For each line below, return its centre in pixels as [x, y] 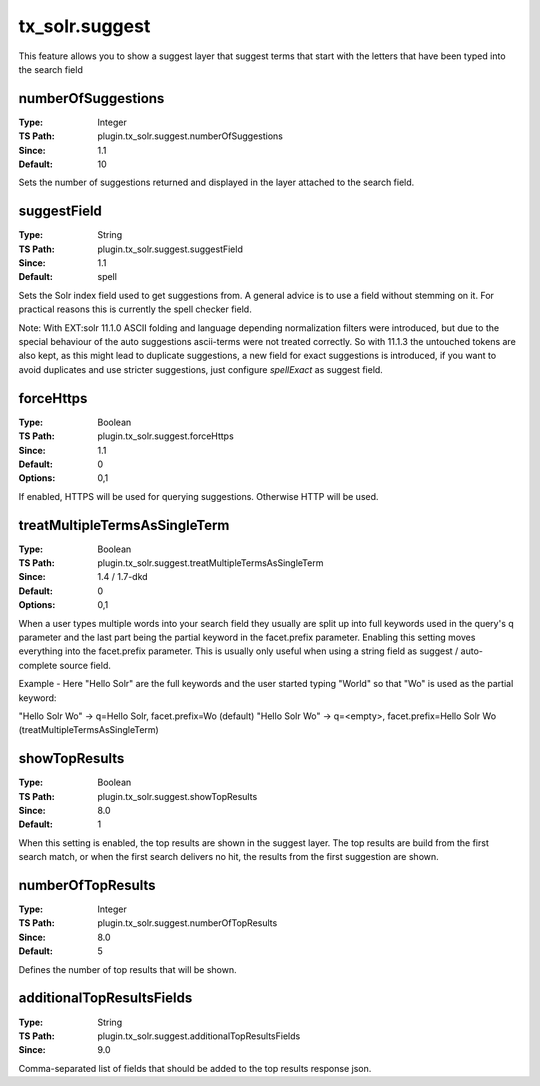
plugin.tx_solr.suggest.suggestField [170, 249]
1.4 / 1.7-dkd [123, 577]
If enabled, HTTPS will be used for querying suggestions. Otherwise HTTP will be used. [198, 496]
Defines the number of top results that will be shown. [127, 969]
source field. [85, 665]
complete [38, 665]
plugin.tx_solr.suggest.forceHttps [165, 436]
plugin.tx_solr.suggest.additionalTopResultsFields [199, 1036]
